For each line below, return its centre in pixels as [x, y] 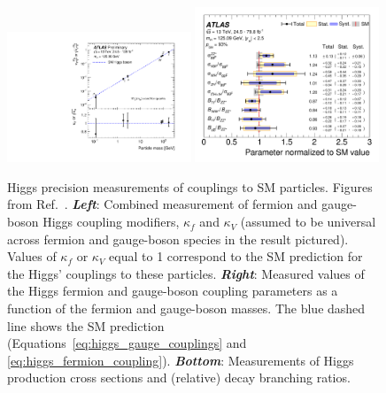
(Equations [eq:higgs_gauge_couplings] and [127, 343]
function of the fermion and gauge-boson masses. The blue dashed [186, 308]
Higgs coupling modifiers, [111, 222]
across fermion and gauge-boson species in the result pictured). [178, 239]
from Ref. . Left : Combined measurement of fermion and [162, 204]
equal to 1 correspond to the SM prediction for [236, 256]
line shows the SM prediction [86, 325]
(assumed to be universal [308, 222]
